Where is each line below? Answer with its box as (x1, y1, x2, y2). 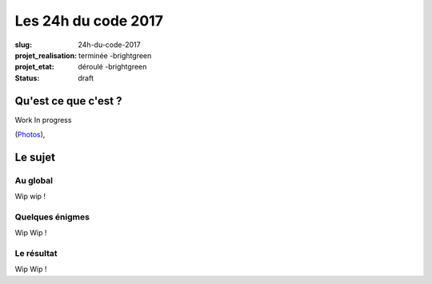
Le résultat (14, 248, 58, 259)
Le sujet (14, 150, 56, 164)
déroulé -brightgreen (78, 62, 147, 72)
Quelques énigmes (14, 211, 90, 223)
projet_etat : (14, 62, 55, 72)
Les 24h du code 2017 (14, 12, 164, 30)
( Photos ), (14, 130, 46, 140)
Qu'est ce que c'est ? (14, 94, 122, 108)
